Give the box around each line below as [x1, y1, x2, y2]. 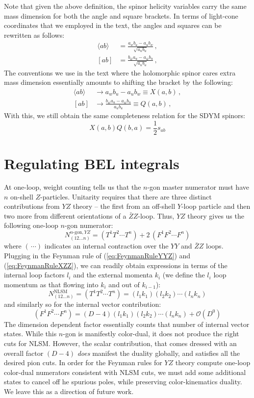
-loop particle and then [181, 201, 251, 211]
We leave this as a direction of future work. [4, 386, 134, 397]
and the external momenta [73, 270, 152, 280]
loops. [206, 241, 224, 251]
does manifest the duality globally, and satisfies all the [77, 348, 240, 358]
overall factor [4, 348, 44, 358]
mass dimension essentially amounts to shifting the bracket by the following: [4, 77, 233, 87]
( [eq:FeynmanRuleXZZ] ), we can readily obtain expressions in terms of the [4, 260, 228, 270]
